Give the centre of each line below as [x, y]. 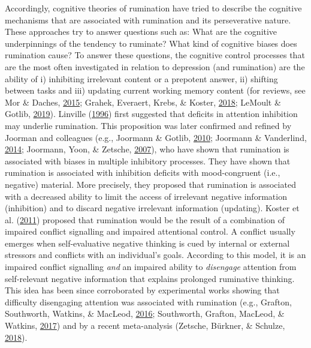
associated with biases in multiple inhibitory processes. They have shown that [148, 160]
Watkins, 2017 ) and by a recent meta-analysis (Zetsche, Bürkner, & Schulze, [145, 325]
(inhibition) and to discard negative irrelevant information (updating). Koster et [152, 208]
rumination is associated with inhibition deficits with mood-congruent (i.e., [143, 172]
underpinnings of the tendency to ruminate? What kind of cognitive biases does [151, 43]
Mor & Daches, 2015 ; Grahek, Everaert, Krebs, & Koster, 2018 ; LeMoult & [143, 102]
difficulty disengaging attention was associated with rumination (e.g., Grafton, [148, 301]
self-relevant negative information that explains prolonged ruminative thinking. [150, 278]
